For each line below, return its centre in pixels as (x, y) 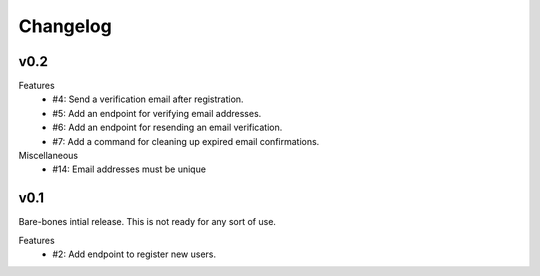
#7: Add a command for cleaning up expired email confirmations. (186, 141)
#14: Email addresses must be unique (129, 169)
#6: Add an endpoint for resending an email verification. (167, 127)
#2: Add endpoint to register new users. (134, 254)
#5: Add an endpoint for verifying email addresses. (157, 113)
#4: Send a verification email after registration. (148, 99)
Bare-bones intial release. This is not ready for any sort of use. (147, 222)
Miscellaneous (48, 156)
